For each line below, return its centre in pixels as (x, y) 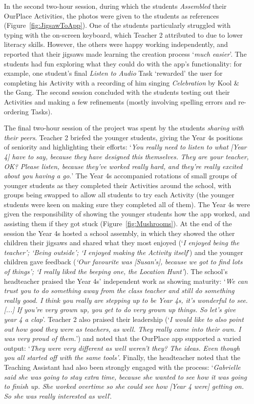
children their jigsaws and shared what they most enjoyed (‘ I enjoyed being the (122, 243)
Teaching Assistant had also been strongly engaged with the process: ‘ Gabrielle (122, 367)
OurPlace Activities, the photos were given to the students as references (112, 15)
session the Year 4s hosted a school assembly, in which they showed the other (119, 233)
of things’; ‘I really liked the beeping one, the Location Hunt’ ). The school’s (116, 271)
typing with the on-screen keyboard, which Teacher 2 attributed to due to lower (124, 34)
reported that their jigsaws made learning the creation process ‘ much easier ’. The (125, 53)
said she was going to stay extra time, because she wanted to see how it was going (126, 376)
